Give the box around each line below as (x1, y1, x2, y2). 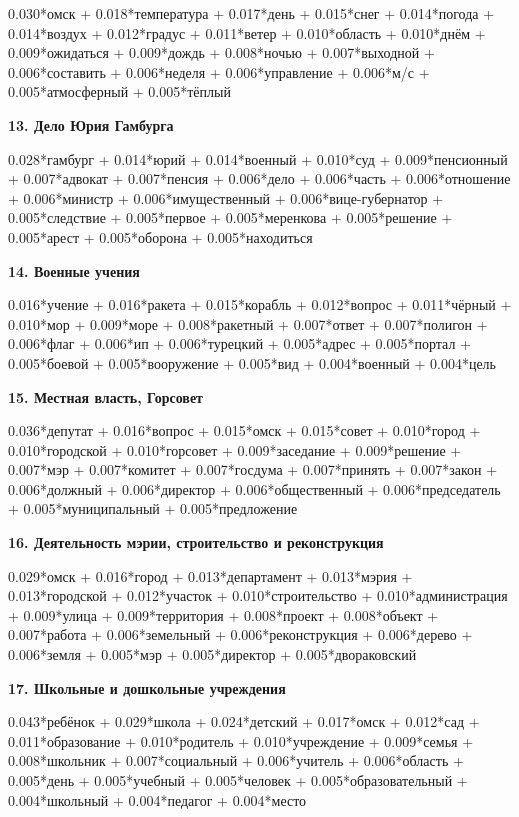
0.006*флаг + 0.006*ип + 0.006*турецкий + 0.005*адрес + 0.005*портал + (8, 333, 471, 354)
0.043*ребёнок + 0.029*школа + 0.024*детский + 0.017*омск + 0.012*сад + (8, 711, 480, 732)
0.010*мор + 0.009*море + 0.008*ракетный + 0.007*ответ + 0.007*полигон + (8, 313, 488, 334)
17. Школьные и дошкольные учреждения (8, 677, 286, 698)
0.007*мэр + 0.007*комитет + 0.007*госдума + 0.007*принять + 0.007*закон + (8, 459, 498, 480)
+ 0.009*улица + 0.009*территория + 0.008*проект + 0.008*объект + (8, 604, 439, 625)
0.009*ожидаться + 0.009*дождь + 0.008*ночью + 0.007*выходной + (8, 42, 435, 63)
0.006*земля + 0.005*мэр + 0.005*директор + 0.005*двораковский (8, 644, 417, 665)
